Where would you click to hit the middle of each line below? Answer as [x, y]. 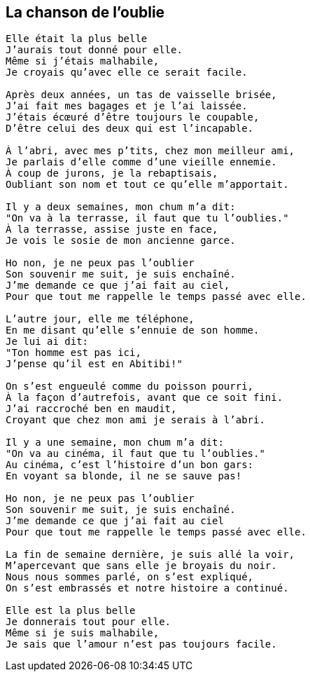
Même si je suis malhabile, [83, 633]
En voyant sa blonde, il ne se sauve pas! [124, 476]
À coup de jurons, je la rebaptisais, [112, 173]
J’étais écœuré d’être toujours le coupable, [133, 117]
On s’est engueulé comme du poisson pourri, [130, 387]
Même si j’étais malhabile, [83, 61]
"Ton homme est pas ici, [73, 353]
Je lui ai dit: [47, 342]
